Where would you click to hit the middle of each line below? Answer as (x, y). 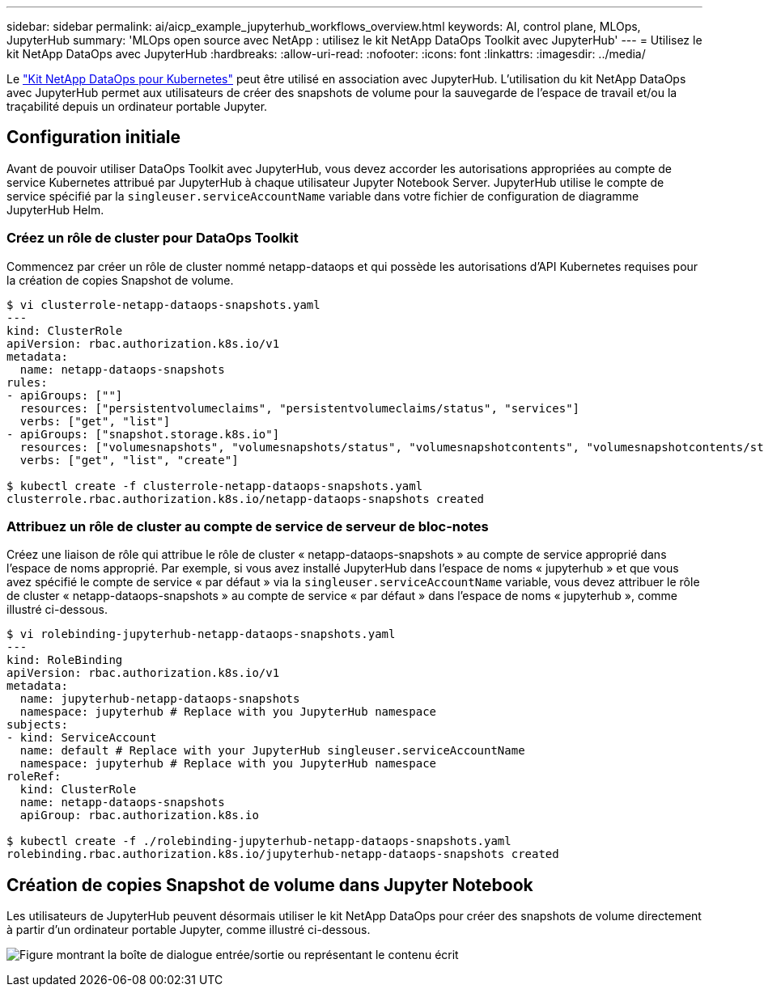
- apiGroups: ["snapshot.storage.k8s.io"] (143, 434)
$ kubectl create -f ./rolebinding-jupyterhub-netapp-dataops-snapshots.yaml (259, 841)
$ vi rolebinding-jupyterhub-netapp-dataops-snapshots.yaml (201, 634)
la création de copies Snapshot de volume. (120, 280)
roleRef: (34, 777)
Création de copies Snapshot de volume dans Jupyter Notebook (270, 885)
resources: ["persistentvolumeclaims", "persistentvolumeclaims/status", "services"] (300, 408)
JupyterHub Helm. (55, 209)
